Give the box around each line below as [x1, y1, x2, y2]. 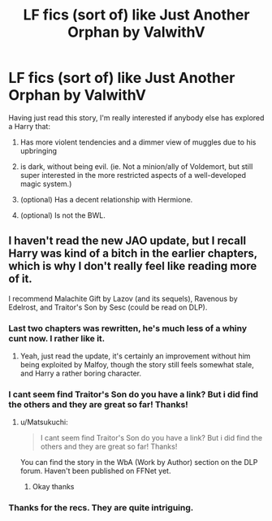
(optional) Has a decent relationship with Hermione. [19, 194, 193, 204]
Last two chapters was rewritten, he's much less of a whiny [8, 323, 248, 334]
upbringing [19, 145, 58, 155]
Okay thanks [32, 482, 75, 492]
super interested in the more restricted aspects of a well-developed [19, 170, 246, 180]
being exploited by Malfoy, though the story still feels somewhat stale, [19, 360, 254, 370]
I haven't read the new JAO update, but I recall [8, 234, 246, 248]
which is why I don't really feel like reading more [8, 259, 257, 273]
